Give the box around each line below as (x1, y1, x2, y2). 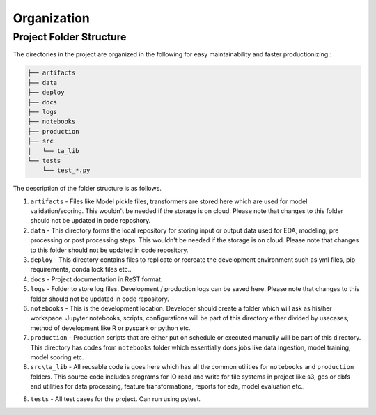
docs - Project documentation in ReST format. (30, 275, 163, 283)
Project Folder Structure (13, 31, 127, 43)
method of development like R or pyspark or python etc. (30, 324, 191, 332)
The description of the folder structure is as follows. (13, 185, 162, 193)
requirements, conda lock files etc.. (30, 265, 132, 274)
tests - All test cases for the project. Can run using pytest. (30, 395, 201, 403)
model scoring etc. (30, 352, 84, 361)
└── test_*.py (42, 166, 91, 174)
